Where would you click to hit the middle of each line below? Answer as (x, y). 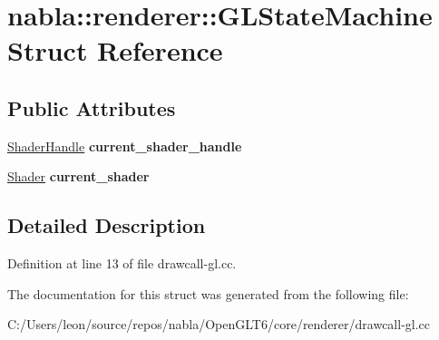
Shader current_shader (78, 176)
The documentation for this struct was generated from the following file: (208, 293)
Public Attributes (92, 107)
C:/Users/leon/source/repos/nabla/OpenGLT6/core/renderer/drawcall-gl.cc (219, 324)
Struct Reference (115, 50)
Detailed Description (107, 225)
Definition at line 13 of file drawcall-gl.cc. (122, 263)
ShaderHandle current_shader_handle (125, 146)
